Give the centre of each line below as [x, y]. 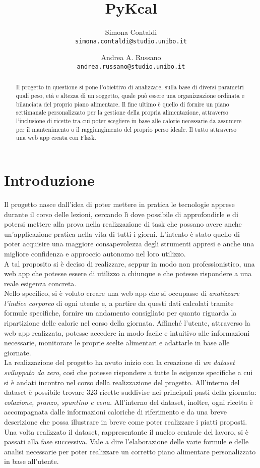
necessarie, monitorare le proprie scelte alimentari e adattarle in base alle [117, 343]
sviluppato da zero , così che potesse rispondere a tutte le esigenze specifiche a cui [128, 372]
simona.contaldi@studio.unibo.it [131, 41]
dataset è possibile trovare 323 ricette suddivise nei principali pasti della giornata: [130, 392]
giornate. [18, 352]
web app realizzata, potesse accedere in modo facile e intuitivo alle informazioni [127, 332]
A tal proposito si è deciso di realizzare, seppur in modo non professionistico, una [129, 263]
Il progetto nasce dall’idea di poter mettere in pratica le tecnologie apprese [119, 204]
